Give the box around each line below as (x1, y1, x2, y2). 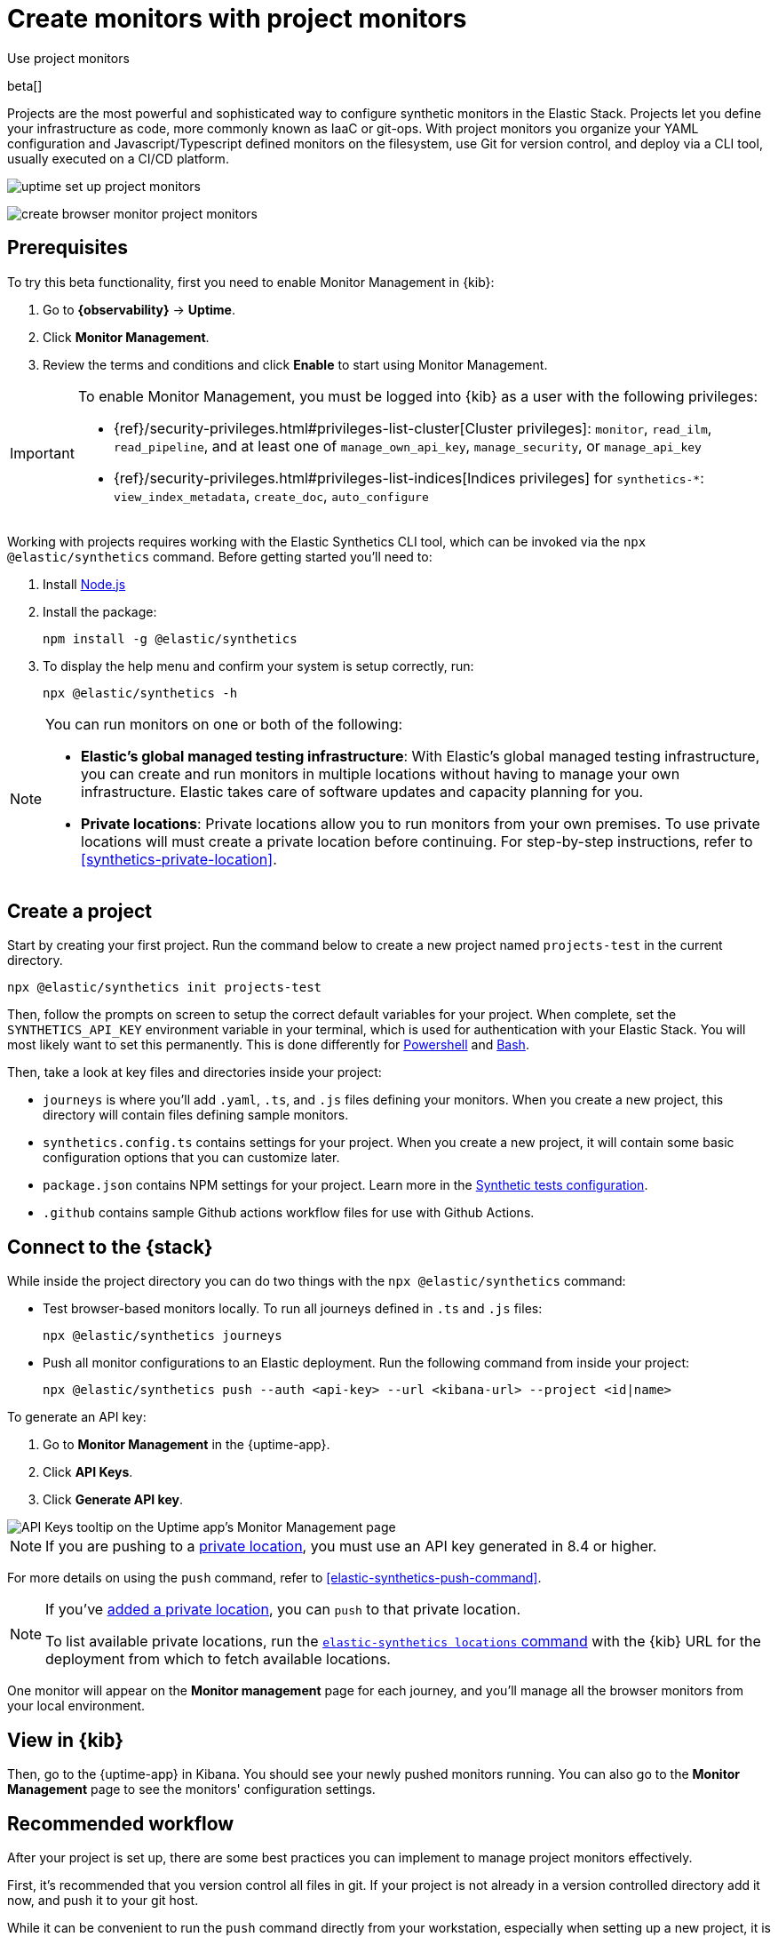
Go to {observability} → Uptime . (43, 301, 235, 317)
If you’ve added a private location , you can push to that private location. (45, 1600, 521, 1619)
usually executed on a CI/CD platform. (7, 150, 229, 166)
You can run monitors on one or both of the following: (45, 714, 403, 733)
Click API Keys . (43, 1464, 133, 1480)
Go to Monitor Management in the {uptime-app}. (43, 1437, 330, 1453)
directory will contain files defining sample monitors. (43, 1107, 349, 1123)
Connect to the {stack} (7, 1235, 213, 1258)
